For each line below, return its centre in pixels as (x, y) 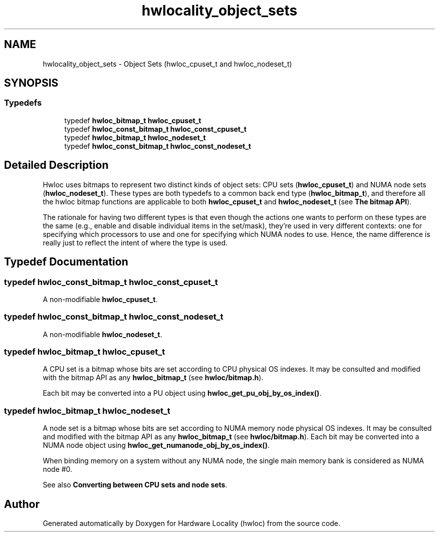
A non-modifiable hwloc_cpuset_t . (100, 299)
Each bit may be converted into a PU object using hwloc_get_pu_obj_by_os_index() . (182, 393)
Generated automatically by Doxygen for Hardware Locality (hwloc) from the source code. (191, 523)
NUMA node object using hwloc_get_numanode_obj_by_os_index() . (156, 445)
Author (22, 504)
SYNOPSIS (31, 83)
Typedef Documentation (66, 262)
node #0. (58, 469)
